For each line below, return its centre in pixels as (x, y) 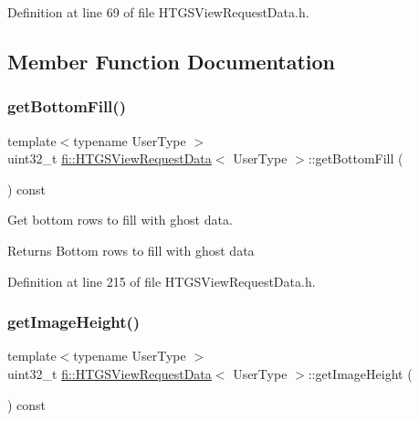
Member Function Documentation (172, 61)
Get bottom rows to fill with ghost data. (120, 220)
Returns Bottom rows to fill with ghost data (131, 250)
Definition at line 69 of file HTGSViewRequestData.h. (158, 12)
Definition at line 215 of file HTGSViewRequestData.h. (162, 281)
